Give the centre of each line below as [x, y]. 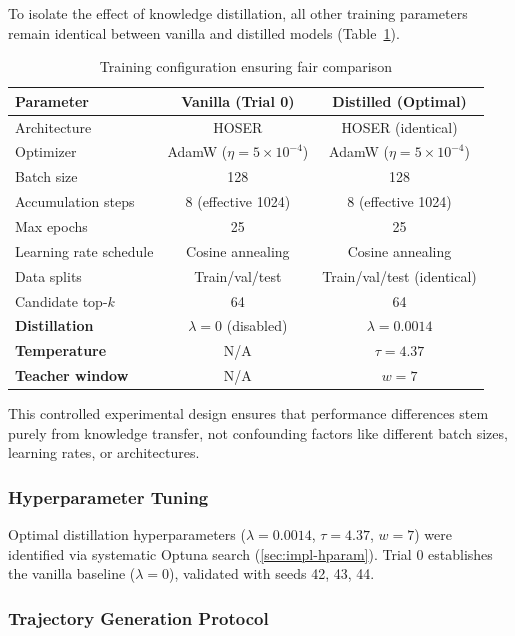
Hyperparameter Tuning [108, 496]
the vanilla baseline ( [72, 573]
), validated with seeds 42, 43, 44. [272, 573]
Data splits [48, 275]
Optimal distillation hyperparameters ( [127, 534]
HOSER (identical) [399, 126]
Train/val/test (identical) [399, 275]
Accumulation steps [75, 201]
